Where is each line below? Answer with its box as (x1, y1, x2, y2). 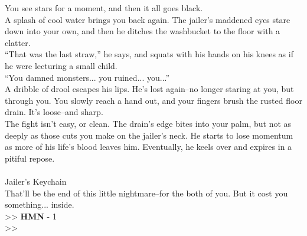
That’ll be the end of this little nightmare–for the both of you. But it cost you (5, 186, 288, 199)
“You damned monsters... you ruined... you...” (5, 71, 170, 83)
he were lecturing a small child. (5, 59, 117, 71)
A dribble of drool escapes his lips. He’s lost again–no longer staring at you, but (5, 83, 294, 95)
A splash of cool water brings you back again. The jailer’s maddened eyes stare (5, 13, 290, 25)
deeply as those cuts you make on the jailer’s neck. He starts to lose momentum (5, 129, 293, 141)
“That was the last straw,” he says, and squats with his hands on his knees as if (5, 48, 293, 60)
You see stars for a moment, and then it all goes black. (5, 2, 203, 14)
